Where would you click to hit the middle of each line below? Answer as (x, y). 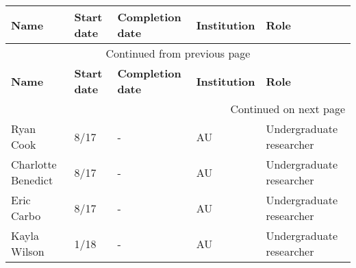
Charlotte (34, 164)
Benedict (32, 180)
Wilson (28, 251)
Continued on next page (288, 109)
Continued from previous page (178, 53)
